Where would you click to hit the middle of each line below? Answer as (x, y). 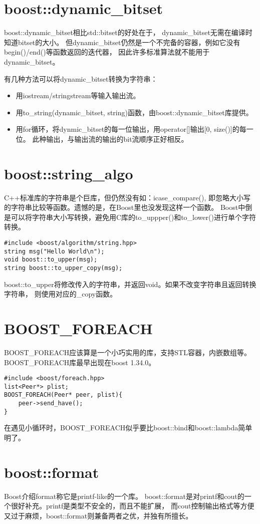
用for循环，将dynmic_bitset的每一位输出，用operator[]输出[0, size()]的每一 (135, 129)
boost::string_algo (69, 173)
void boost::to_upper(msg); (51, 260)
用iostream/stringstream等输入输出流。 (78, 95)
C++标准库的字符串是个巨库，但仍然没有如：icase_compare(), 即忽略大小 (124, 197)
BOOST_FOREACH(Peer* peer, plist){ (63, 395)
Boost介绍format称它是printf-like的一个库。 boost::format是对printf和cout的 (124, 496)
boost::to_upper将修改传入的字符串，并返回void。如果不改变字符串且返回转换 (130, 284)
